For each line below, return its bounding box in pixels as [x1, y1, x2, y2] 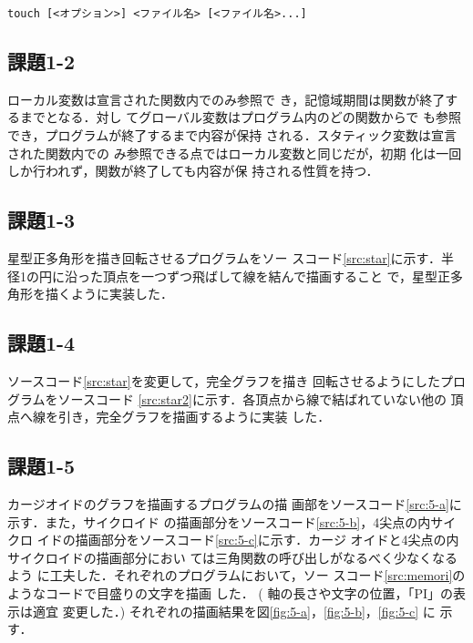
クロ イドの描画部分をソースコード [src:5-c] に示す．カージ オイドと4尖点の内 [7, 530, 459, 549]
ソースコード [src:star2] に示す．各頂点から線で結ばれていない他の [57, 389, 447, 408]
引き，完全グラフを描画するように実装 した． [57, 407, 331, 426]
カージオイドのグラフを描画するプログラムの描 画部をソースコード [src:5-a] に [7, 495, 462, 513]
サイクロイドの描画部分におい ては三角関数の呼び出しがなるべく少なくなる [7, 547, 458, 566]
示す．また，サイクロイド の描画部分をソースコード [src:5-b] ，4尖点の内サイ [7, 512, 457, 531]
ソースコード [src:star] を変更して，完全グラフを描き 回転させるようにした [7, 372, 440, 391]
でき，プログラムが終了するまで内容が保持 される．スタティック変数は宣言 [7, 126, 457, 145]
